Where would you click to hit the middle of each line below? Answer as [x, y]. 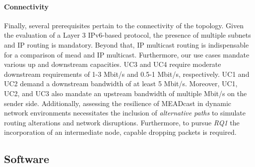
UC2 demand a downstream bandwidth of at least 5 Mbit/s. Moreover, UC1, [121, 83]
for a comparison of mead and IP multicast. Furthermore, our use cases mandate [127, 54]
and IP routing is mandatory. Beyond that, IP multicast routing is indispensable [127, 44]
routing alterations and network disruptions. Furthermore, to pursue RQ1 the [122, 122]
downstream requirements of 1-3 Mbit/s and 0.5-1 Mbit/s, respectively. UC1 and [127, 74]
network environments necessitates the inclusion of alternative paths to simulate [125, 113]
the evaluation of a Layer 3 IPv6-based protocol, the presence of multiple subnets [127, 35]
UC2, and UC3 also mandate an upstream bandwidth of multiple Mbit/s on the [126, 93]
